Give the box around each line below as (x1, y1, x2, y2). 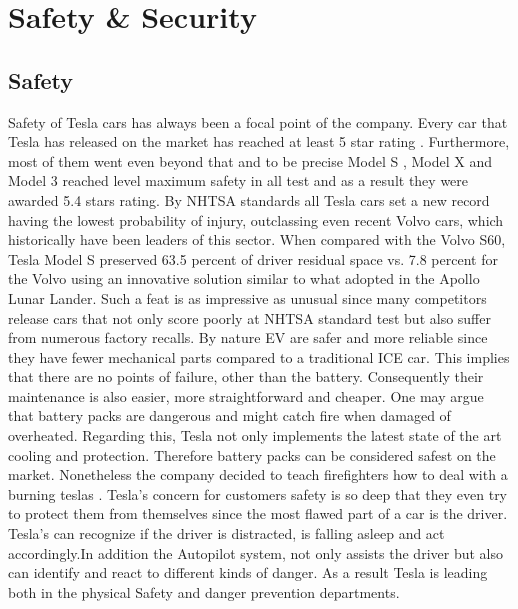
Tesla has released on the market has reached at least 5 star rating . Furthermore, (8, 131, 510, 152)
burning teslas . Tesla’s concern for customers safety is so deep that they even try (8, 483, 508, 504)
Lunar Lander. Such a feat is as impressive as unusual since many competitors (8, 287, 487, 308)
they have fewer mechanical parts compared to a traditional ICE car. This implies (8, 346, 510, 367)
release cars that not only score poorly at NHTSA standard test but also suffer (8, 307, 491, 328)
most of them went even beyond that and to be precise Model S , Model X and (8, 150, 492, 171)
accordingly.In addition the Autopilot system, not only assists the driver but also (8, 542, 503, 563)
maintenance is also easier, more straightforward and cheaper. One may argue (8, 385, 484, 406)
